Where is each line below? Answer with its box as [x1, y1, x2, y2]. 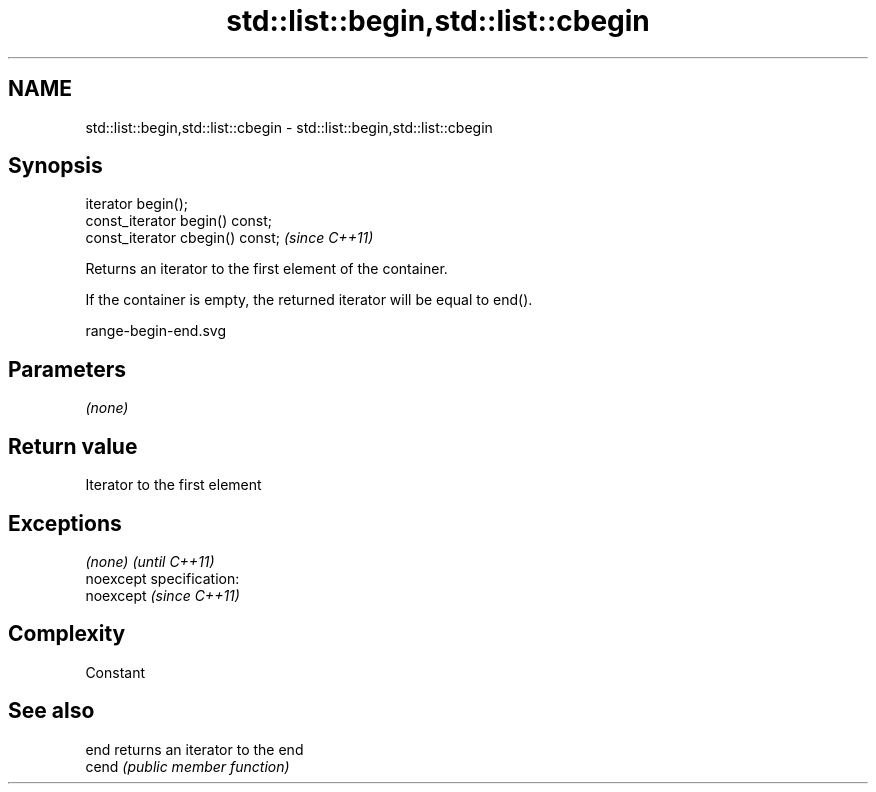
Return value [8, 433, 138, 459]
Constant [85, 663, 146, 681]
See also [8, 698, 95, 724]
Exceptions [8, 510, 122, 536]
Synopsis [8, 153, 103, 179]
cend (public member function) [85, 757, 290, 775]
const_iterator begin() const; [85, 212, 273, 230]
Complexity [8, 621, 126, 647]
